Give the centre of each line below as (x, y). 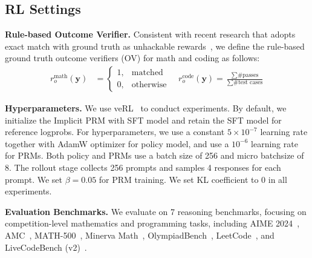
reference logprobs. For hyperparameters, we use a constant (115, 132)
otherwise (149, 84)
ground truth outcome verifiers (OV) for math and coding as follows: (132, 58)
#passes (248, 75)
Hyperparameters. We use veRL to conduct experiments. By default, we (146, 108)
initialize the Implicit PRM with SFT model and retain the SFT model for (143, 120)
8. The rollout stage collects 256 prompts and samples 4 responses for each (143, 167)
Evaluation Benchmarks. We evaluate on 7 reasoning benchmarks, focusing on (156, 211)
